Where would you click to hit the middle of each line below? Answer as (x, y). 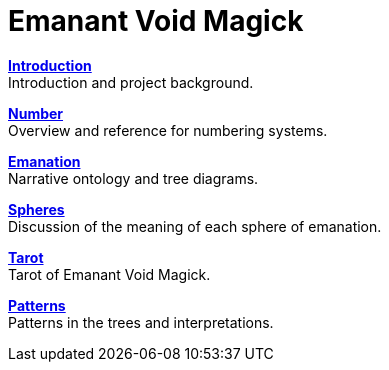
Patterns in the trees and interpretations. (141, 322)
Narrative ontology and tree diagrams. (133, 178)
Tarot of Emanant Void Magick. (109, 274)
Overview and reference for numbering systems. (168, 130)
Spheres (36, 209)
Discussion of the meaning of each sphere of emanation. (195, 226)
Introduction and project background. (131, 82)
